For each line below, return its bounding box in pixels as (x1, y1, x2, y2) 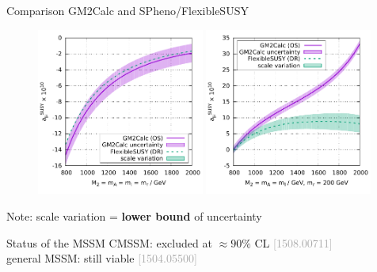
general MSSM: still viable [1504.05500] (6, 250, 197, 266)
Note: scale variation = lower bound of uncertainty (6, 207, 262, 224)
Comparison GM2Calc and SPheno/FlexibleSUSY (6, 2, 249, 18)
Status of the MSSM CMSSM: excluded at (6, 234, 212, 251)
